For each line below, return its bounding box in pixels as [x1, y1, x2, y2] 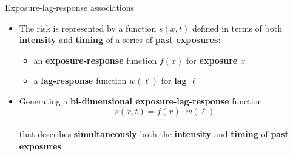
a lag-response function [33, 74, 127, 87]
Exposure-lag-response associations [5, 1, 135, 13]
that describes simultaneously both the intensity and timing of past [19, 127, 289, 140]
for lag [161, 74, 187, 87]
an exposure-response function [33, 53, 157, 66]
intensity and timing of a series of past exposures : [19, 33, 221, 46]
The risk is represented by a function [19, 21, 157, 34]
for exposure [186, 53, 238, 66]
